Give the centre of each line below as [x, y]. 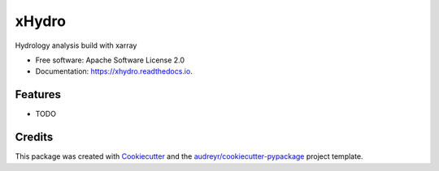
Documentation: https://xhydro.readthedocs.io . [114, 71]
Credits [34, 137]
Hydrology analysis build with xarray [76, 45]
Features [38, 94]
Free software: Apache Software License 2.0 [110, 60]
